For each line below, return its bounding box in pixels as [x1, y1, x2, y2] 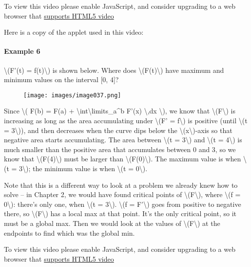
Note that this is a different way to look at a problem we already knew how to [4, 179, 238, 190]
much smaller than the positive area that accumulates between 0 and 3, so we [4, 144, 236, 154]
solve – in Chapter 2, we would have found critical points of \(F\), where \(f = [4, 189, 241, 200]
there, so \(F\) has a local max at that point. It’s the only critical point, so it [4, 208, 236, 219]
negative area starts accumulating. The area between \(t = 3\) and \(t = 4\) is [4, 134, 242, 145]
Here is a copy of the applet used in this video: [4, 27, 144, 37]
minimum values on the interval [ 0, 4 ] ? [4, 74, 119, 85]
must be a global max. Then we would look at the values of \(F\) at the [4, 218, 220, 228]
